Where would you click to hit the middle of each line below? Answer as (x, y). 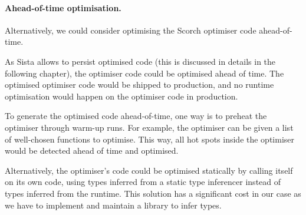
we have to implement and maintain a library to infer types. (113, 205)
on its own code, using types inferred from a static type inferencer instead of (143, 182)
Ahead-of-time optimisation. (63, 7)
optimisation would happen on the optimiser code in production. (121, 96)
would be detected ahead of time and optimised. (92, 150)
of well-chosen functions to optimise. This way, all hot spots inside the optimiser (150, 139)
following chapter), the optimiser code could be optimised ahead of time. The (144, 73)
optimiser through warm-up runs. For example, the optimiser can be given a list (149, 127)
